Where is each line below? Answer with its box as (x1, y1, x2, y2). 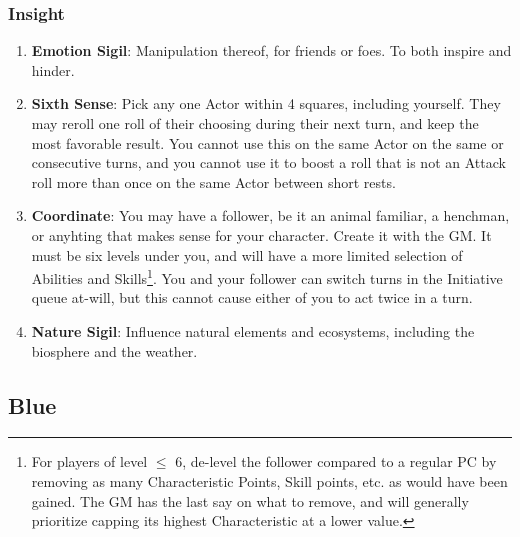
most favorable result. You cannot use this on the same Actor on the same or (31, 132, 504, 153)
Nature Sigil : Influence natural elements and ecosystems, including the (31, 321, 475, 341)
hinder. (31, 59, 75, 80)
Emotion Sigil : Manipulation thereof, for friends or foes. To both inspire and (31, 40, 512, 61)
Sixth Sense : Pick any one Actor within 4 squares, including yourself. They (31, 93, 501, 114)
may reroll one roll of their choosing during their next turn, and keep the (31, 113, 479, 133)
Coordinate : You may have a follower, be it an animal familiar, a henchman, (31, 205, 510, 226)
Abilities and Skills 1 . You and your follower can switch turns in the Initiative (31, 265, 503, 288)
